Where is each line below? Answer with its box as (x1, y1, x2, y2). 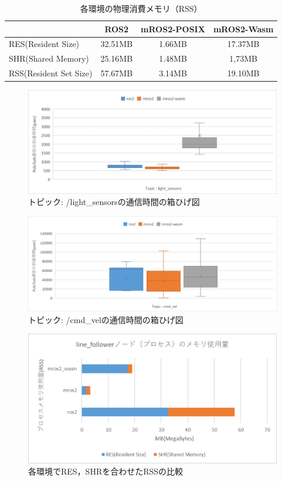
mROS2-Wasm (213, 22, 274, 35)
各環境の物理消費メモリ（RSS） (80, 2, 202, 14)
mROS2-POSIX (141, 22, 205, 35)
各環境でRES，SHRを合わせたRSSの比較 (28, 465, 184, 477)
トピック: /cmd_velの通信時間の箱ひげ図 (28, 313, 184, 325)
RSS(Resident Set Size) (9, 67, 93, 79)
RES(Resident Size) (9, 38, 80, 50)
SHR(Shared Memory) (9, 52, 89, 65)
